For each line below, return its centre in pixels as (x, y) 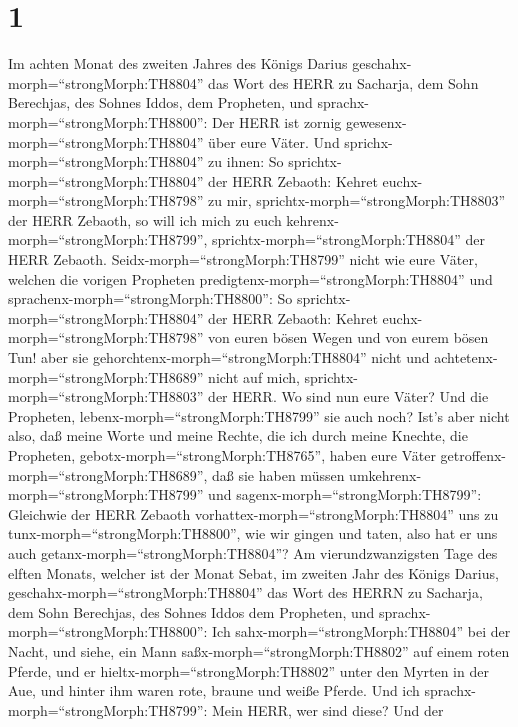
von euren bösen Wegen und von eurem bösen (348, 337)
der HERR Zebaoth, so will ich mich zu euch (145, 219)
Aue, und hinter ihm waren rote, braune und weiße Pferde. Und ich (214, 690)
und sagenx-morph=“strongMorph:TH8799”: (345, 494)
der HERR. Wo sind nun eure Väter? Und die (348, 396)
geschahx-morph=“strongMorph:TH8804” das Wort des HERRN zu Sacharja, (245, 592)
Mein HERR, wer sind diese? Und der (328, 709)
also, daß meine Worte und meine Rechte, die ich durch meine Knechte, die (238, 435)
